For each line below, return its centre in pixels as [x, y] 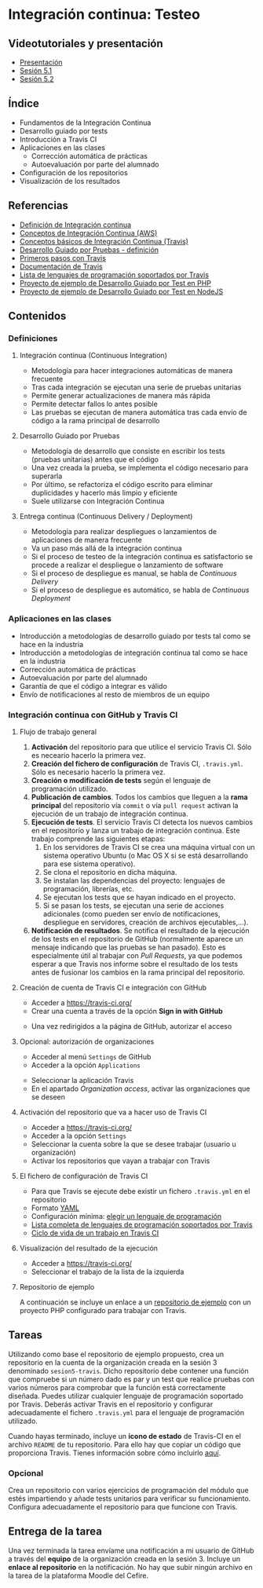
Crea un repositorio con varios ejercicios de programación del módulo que [128, 1491]
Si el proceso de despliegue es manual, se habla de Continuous [134, 573]
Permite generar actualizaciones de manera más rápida [121, 396]
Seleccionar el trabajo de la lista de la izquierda [108, 1271]
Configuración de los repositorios [73, 172]
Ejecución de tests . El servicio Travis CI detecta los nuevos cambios [142, 821]
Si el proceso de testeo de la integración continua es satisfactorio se [142, 557]
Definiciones [33, 338]
